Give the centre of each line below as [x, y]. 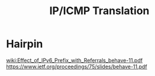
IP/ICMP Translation [99, 11]
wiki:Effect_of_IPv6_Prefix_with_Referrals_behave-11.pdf [75, 60]
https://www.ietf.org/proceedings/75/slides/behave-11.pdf [77, 67]
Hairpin [25, 44]
